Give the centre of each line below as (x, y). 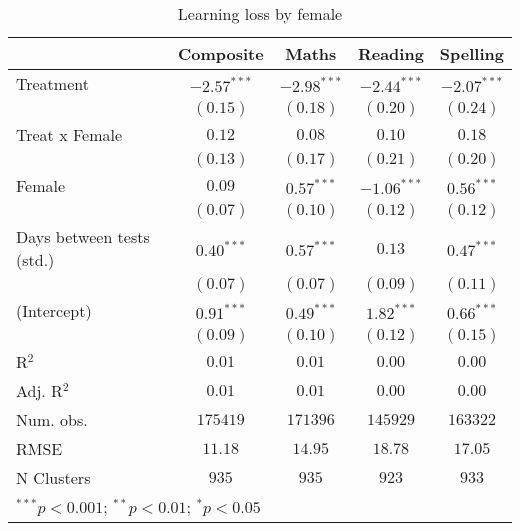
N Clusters (53, 477)
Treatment (52, 83)
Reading (390, 53)
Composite (220, 53)
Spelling (471, 53)
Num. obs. (52, 419)
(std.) (35, 259)
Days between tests (83, 236)
